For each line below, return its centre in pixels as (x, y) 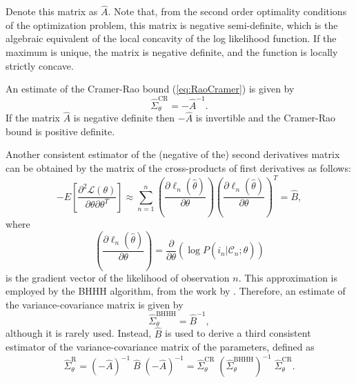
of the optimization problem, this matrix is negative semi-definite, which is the (172, 24)
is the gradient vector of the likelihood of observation (118, 277)
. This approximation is (288, 277)
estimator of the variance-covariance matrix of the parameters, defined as (160, 347)
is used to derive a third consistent (238, 333)
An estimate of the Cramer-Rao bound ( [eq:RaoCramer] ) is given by (150, 89)
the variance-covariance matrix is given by (95, 304)
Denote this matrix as (52, 11)
